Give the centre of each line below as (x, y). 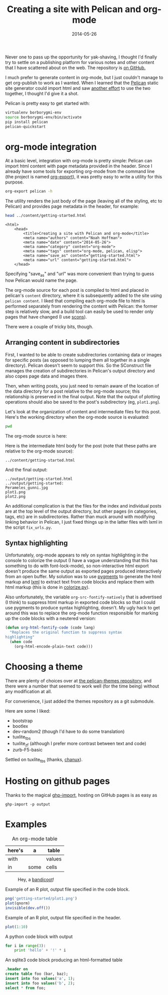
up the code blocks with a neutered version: (51, 618)
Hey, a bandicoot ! (36, 880)
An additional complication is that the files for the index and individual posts (83, 506)
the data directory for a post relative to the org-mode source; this (72, 391)
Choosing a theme (44, 667)
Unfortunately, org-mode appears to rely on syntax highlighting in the (77, 555)
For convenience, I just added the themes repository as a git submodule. (80, 701)
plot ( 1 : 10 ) (17, 927)
